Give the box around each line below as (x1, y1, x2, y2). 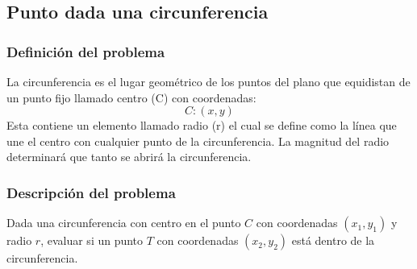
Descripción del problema (6, 182, 176, 202)
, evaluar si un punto (40, 232, 144, 249)
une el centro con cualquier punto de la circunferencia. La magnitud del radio (6, 132, 390, 149)
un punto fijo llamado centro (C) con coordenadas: (6, 89, 256, 106)
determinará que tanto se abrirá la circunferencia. (6, 148, 252, 165)
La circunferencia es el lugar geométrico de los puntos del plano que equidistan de (6, 73, 411, 89)
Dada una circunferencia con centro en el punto (6, 214, 241, 231)
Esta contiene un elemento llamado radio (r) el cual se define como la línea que (6, 117, 397, 134)
